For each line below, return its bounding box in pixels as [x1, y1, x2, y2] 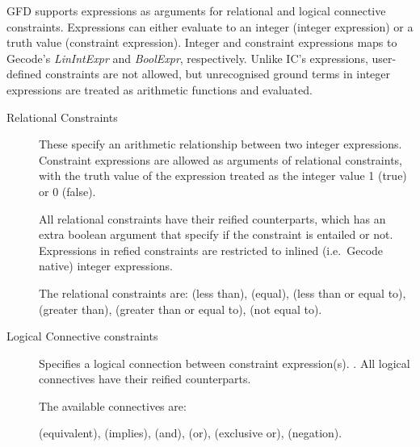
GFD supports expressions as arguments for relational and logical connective [6, 2, 386, 19]
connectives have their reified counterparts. [39, 370, 251, 387]
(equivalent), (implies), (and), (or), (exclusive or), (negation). [39, 424, 342, 441]
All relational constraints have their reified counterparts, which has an [39, 210, 386, 227]
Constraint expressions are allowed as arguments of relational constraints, [39, 151, 403, 168]
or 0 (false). [39, 182, 96, 199]
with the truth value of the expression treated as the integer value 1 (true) [39, 167, 407, 184]
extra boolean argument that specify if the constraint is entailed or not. [39, 226, 393, 243]
